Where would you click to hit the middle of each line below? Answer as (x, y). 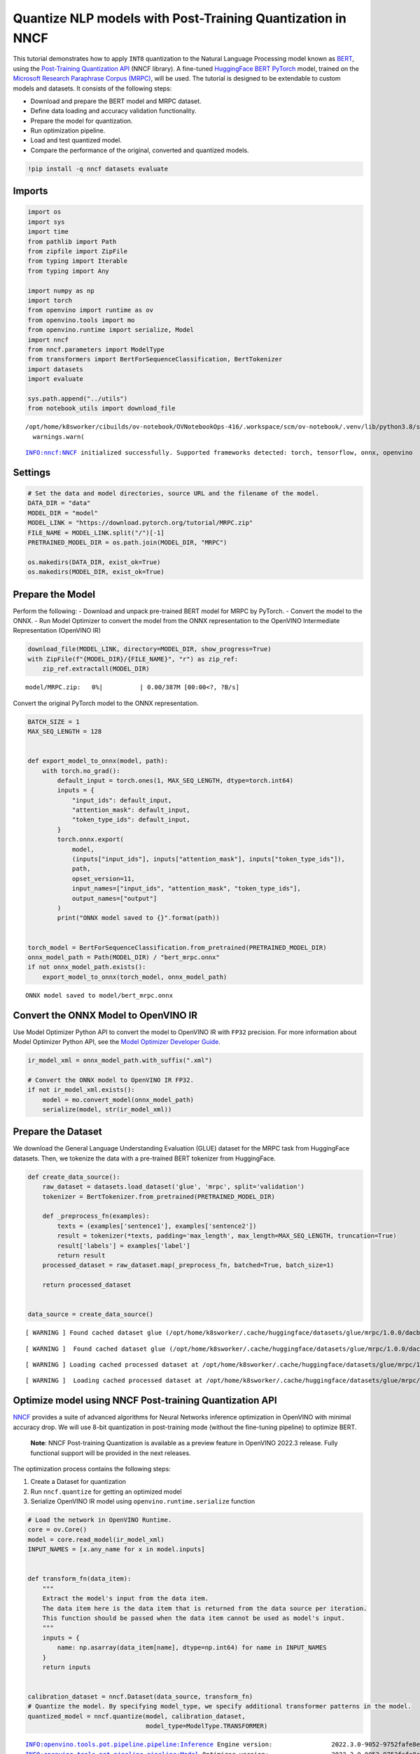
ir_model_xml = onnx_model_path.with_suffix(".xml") (120, 1060)
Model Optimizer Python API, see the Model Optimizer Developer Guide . (117, 1041)
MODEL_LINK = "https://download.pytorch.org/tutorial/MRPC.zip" (140, 523)
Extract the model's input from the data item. (126, 1599)
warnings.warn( (58, 436)
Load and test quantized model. (76, 140)
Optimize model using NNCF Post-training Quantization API (145, 1401)
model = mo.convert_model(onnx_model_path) (118, 1099)
